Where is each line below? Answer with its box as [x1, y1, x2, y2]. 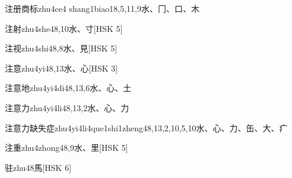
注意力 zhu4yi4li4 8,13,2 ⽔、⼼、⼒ [5, 101, 129, 114]
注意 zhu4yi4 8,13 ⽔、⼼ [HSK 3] [5, 62, 118, 74]
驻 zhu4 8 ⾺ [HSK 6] [5, 161, 72, 173]
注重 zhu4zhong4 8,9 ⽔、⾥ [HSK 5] [5, 141, 128, 154]
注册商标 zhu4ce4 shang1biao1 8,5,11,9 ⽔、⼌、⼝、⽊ [5, 2, 199, 14]
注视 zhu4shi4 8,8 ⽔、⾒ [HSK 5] [5, 42, 118, 54]
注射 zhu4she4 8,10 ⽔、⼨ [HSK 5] [5, 22, 123, 34]
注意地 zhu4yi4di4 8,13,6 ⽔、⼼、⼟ [5, 82, 132, 94]
